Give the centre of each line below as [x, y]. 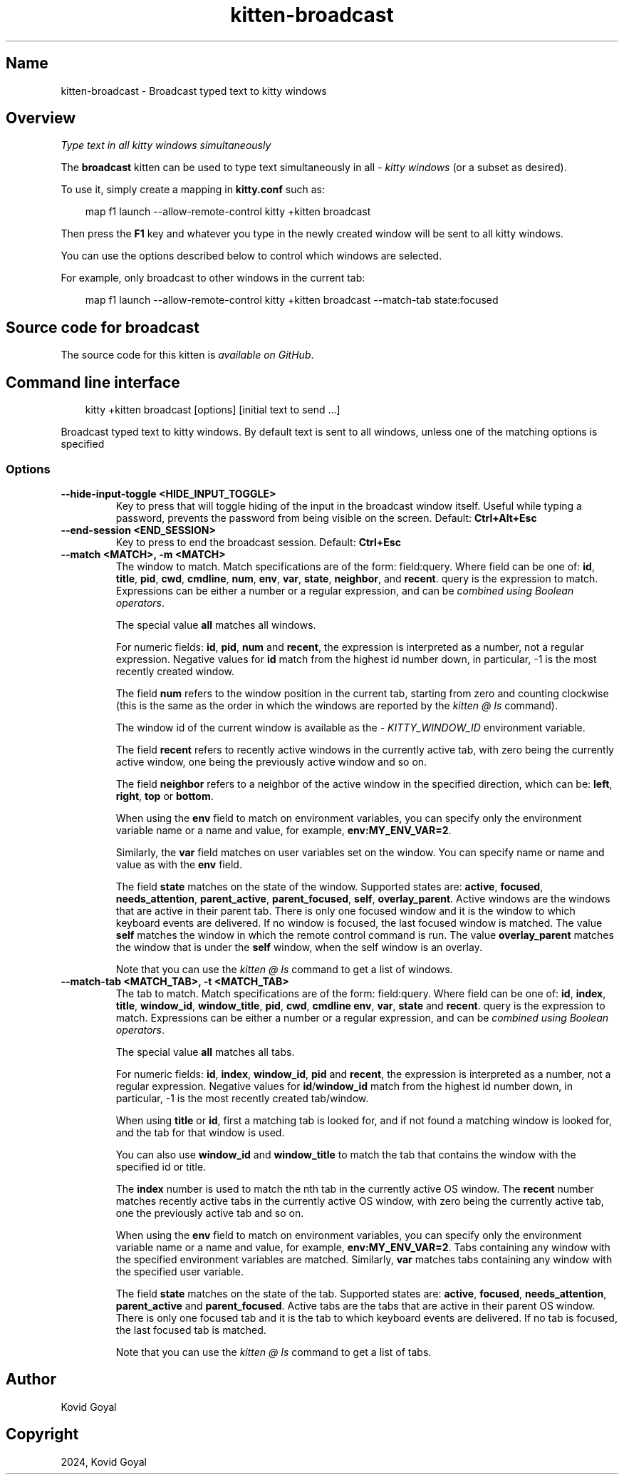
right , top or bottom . [165, 796]
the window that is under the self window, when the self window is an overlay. [299, 947]
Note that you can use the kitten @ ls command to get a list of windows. [284, 969]
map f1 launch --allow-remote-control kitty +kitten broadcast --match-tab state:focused [292, 300]
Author [31, 1379]
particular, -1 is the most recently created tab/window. [242, 1098]
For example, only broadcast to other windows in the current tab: [213, 278]
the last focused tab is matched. [191, 1330]
